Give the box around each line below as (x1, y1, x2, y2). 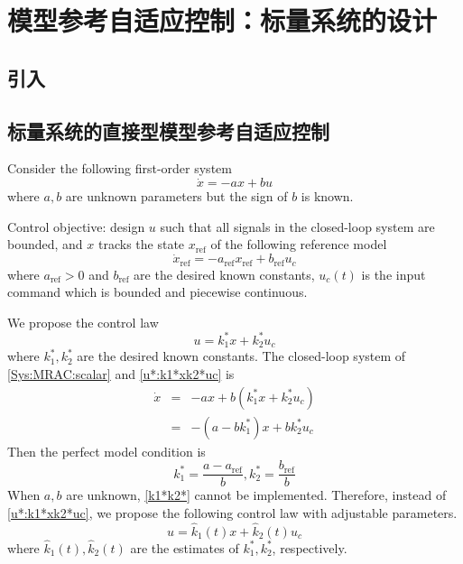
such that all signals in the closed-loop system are (160, 217, 435, 236)
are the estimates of (130, 538, 239, 557)
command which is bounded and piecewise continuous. (7, 282, 308, 301)
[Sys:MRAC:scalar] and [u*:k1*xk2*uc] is (7, 364, 235, 383)
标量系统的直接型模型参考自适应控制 (7, 116, 329, 144)
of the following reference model (210, 235, 387, 254)
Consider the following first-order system (7, 159, 232, 178)
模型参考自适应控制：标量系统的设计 (7, 2, 438, 39)
